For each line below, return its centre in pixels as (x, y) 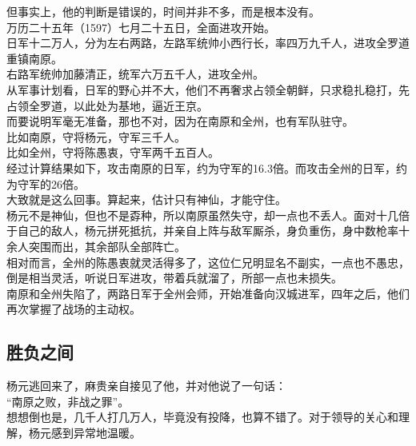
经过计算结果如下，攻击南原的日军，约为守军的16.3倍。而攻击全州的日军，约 (207, 167)
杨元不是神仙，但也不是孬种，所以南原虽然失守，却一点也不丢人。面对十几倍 (208, 215)
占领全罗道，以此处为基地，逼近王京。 (107, 105)
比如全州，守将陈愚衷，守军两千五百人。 (113, 152)
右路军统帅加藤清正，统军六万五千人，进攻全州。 (135, 74)
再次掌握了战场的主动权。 (74, 309)
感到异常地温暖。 (96, 432)
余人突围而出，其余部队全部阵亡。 (96, 246)
